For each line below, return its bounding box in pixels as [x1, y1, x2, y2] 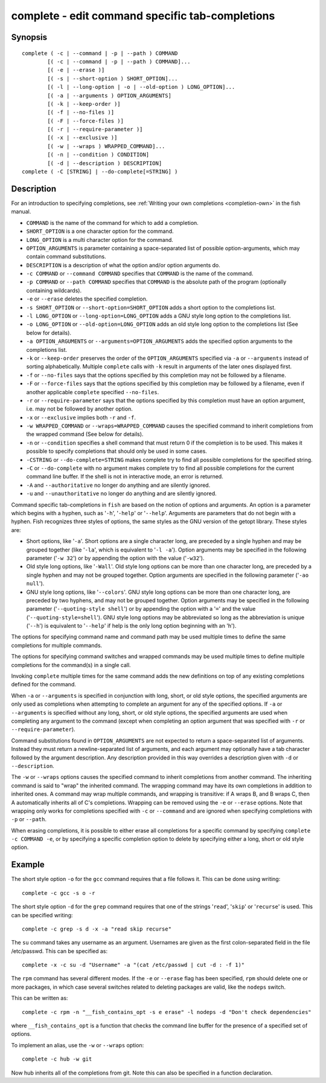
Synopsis [11, 32, 48, 42]
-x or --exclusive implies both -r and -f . [26, 414, 136, 421]
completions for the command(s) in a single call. [11, 661, 131, 668]
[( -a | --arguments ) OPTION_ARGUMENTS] [47, 92, 172, 99]
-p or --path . [11, 816, 47, 823]
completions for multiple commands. [11, 642, 103, 649]
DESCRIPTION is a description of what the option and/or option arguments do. [26, 261, 220, 268]
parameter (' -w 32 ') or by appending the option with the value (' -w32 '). [26, 554, 205, 562]
